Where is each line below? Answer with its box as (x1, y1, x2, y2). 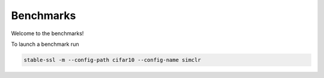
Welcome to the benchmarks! (11, 30, 84, 37)
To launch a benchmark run (11, 40, 79, 48)
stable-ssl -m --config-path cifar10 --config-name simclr (23, 57, 201, 63)
